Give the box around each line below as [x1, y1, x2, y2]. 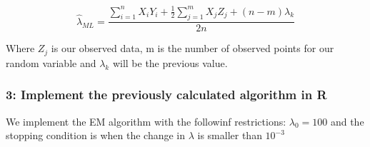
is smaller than [197, 128, 262, 143]
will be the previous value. [112, 55, 228, 70]
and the [330, 113, 364, 128]
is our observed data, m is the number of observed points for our [51, 41, 334, 56]
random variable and [6, 55, 96, 70]
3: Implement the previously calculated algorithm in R [6, 86, 327, 103]
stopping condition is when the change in [6, 128, 186, 143]
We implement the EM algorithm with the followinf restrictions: [6, 113, 286, 128]
